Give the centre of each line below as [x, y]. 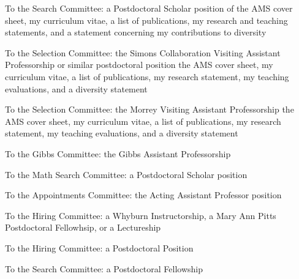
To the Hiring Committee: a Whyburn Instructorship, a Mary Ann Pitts [141, 215]
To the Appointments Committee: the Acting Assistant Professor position [143, 195]
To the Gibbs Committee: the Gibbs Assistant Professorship [118, 153]
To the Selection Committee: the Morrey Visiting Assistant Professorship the [149, 109]
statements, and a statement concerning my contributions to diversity [136, 32]
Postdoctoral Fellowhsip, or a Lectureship [83, 227]
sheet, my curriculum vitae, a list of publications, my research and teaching [146, 20]
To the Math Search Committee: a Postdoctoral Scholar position [126, 174]
